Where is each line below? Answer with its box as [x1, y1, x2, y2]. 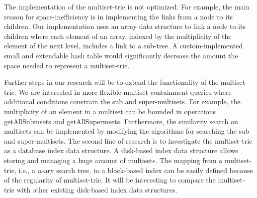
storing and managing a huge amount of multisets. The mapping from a [4, 155, 223, 165]
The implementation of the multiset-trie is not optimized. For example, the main [4, 1, 250, 11]
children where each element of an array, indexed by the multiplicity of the [4, 30, 232, 41]
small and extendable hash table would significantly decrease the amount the [4, 50, 238, 60]
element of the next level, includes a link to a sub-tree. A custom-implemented [4, 40, 243, 51]
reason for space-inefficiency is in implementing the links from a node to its [4, 11, 233, 21]
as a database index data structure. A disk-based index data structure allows [4, 145, 238, 156]
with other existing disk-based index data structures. [16, 184, 177, 195]
